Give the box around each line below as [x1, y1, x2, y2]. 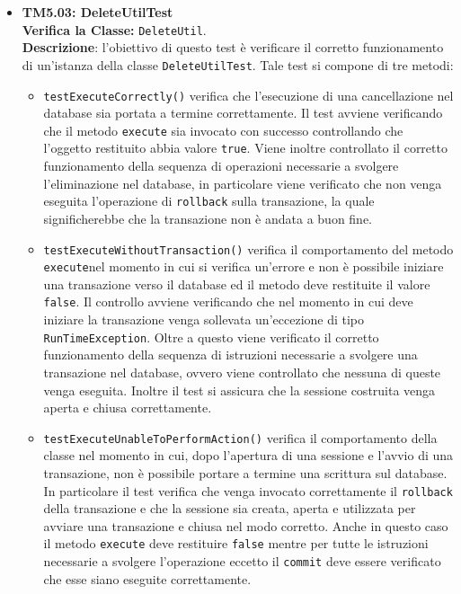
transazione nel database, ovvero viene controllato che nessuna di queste [43, 362, 441, 381]
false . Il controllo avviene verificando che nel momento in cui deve [43, 292, 413, 311]
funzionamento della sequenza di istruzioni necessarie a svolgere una [43, 345, 418, 364]
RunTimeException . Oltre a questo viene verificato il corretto [43, 327, 379, 346]
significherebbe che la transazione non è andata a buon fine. [43, 208, 373, 227]
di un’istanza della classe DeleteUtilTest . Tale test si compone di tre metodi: [22, 55, 454, 74]
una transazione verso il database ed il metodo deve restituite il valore [43, 274, 430, 293]
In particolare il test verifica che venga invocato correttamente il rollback [43, 481, 453, 500]
